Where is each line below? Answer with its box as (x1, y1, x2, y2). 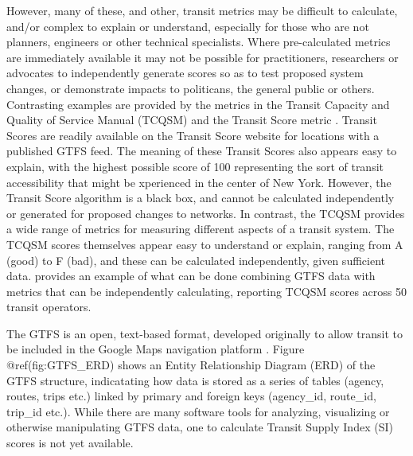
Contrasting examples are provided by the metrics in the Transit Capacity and (6, 95, 390, 112)
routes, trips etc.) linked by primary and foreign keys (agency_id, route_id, (6, 388, 376, 404)
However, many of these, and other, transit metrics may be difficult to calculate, (6, 2, 398, 18)
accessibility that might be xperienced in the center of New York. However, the (6, 173, 392, 190)
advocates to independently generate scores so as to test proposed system (6, 64, 364, 81)
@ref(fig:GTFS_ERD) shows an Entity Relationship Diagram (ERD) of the (6, 357, 376, 373)
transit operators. (6, 298, 92, 315)
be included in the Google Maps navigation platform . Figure (6, 341, 305, 357)
